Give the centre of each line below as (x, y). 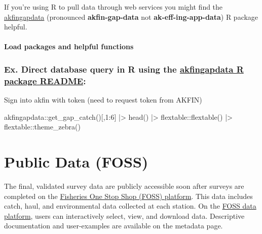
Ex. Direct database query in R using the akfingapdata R (124, 69)
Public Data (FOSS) (76, 162)
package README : (45, 80)
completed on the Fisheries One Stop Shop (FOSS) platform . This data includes (128, 196)
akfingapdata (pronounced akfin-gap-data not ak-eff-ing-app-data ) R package (131, 16)
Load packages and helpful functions (69, 46)
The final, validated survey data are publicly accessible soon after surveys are (124, 186)
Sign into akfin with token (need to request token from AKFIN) (103, 100)
